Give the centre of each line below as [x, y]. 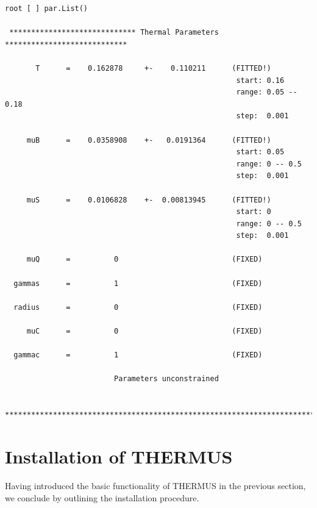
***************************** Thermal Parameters [114, 33]
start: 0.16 [260, 80]
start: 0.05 [260, 152]
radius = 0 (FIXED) [138, 307]
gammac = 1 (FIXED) [138, 355]
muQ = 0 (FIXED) [144, 259]
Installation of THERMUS [119, 456]
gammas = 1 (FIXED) [138, 283]
